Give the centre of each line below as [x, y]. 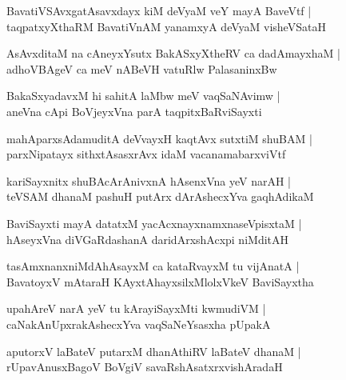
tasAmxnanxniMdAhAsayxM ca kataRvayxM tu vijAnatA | [153, 266]
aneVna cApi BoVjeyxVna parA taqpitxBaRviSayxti [134, 111]
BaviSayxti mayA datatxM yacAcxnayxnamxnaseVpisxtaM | [154, 223]
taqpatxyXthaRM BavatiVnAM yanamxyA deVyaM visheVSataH [166, 26]
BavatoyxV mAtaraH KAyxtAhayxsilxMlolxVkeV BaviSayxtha [160, 281]
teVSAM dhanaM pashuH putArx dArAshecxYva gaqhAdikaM [160, 196]
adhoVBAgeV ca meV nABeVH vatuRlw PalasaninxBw [142, 68]
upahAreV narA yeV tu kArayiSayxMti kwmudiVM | [136, 308]
